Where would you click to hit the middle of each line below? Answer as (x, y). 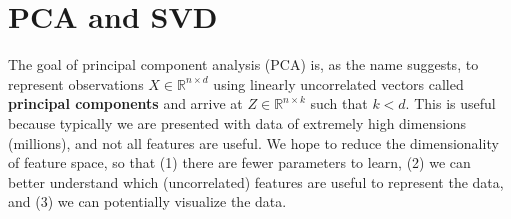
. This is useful (450, 103)
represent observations (76, 83)
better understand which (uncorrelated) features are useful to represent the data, (256, 181)
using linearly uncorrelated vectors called (338, 83)
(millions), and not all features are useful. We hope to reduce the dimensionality (253, 142)
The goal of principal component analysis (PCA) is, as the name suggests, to (243, 64)
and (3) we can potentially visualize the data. (147, 201)
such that (339, 103)
